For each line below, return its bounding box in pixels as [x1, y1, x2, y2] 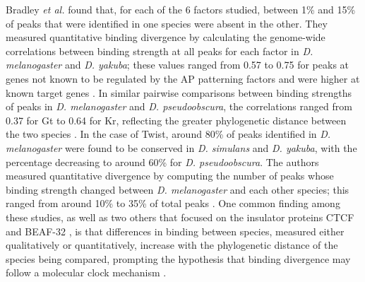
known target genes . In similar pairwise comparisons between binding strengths [6, 85, 352, 100]
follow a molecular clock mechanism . [6, 265, 167, 280]
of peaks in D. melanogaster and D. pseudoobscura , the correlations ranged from [6, 99, 352, 114]
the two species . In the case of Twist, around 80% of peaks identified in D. [6, 127, 331, 141]
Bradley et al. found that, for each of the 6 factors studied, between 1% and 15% [6, 2, 356, 16]
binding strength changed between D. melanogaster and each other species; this [6, 182, 349, 196]
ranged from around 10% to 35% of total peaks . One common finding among [6, 196, 340, 211]
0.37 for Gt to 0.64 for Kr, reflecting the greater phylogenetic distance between [6, 112, 347, 127]
